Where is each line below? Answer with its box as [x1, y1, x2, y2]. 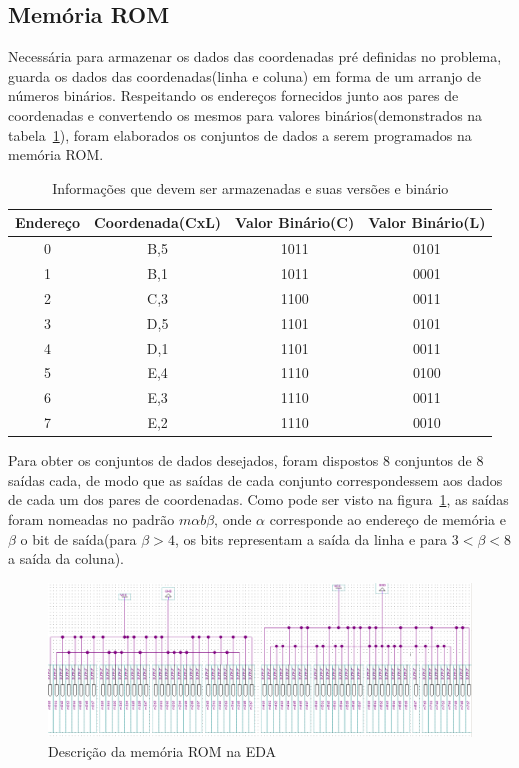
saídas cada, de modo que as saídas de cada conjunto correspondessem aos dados [8, 469, 503, 490]
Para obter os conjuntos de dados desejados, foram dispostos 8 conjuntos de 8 [8, 450, 484, 471]
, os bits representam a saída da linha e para [174, 528, 448, 549]
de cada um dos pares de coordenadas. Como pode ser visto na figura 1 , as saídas [8, 489, 509, 510]
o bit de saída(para [20, 528, 137, 549]
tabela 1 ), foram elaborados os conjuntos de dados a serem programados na [8, 124, 472, 145]
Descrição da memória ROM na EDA [48, 740, 277, 761]
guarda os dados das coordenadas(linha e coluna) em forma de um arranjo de [8, 65, 482, 86]
